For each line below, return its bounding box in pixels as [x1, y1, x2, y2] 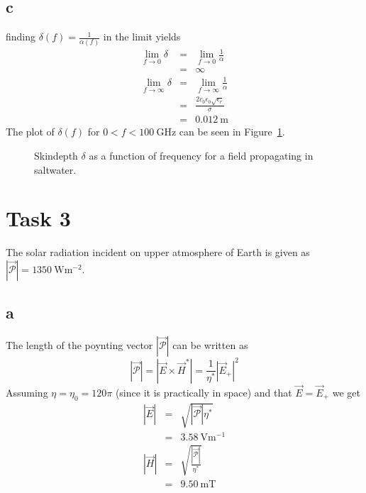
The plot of [6, 124, 55, 139]
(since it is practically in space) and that [115, 384, 292, 399]
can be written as [172, 338, 248, 353]
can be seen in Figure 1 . [179, 124, 285, 139]
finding [6, 29, 36, 44]
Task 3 [6, 204, 71, 233]
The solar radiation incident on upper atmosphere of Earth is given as [6, 245, 310, 260]
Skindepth [34, 148, 78, 162]
